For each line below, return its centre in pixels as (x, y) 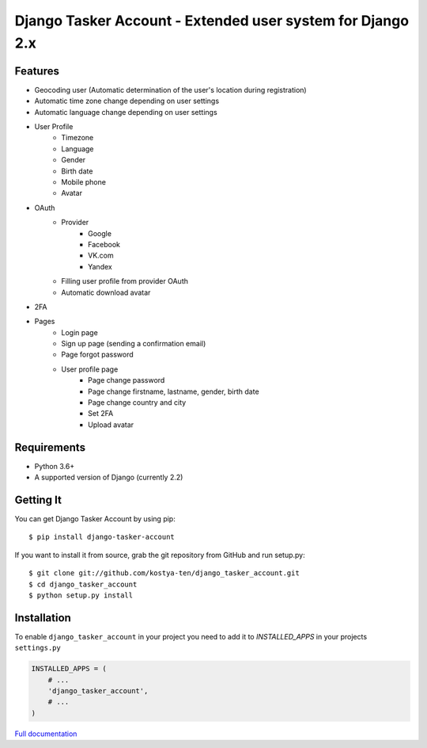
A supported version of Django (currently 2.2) (109, 477)
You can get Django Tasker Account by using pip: (95, 519)
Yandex (100, 266)
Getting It (38, 500)
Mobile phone (84, 181)
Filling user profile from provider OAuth (125, 281)
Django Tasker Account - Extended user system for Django (212, 21)
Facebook (104, 244)
